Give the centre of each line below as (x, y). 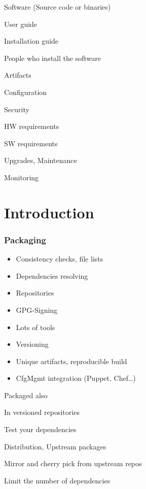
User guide (21, 24)
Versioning (32, 344)
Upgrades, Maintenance (41, 160)
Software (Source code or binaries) (58, 7)
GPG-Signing (37, 309)
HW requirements (32, 126)
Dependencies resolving (52, 275)
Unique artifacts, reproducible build (71, 361)
